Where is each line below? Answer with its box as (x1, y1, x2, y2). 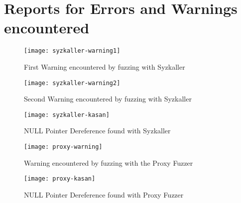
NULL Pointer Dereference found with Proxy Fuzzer (24, 189, 184, 200)
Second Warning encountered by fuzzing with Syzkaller (24, 94, 192, 104)
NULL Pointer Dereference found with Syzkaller (24, 125, 171, 136)
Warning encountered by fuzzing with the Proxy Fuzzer (24, 157, 193, 168)
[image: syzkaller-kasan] (24, 111, 110, 118)
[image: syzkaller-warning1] (24, 47, 120, 55)
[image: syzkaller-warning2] (24, 79, 120, 87)
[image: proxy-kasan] (24, 175, 96, 183)
